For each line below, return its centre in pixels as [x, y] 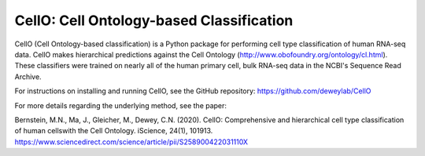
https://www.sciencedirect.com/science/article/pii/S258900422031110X [131, 142]
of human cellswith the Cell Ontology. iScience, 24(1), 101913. [114, 131]
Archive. [28, 76]
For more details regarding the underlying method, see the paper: [121, 105]
